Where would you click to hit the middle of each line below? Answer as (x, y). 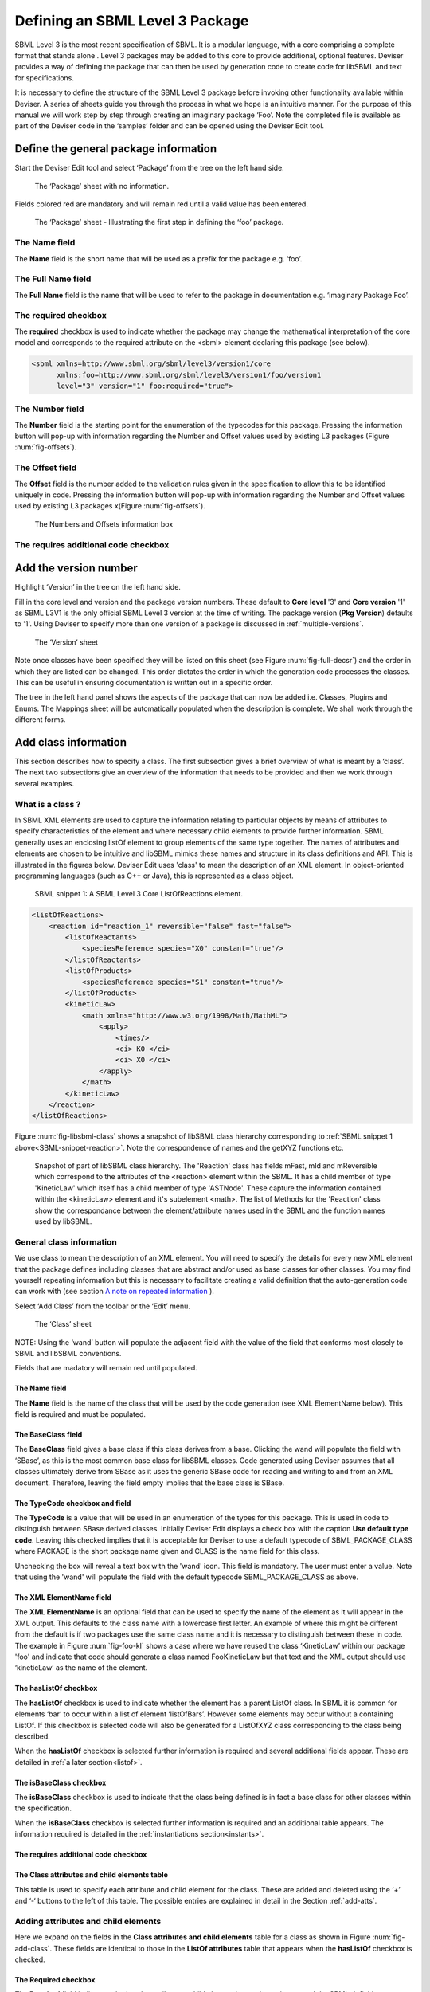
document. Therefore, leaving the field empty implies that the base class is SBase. (150, 1483)
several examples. (45, 783)
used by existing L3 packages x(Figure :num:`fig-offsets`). (110, 506)
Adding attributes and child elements (88, 1921)
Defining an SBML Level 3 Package (132, 21)
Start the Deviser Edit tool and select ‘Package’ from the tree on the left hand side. (149, 168)
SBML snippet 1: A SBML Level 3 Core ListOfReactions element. (139, 894)
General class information (66, 1241)
